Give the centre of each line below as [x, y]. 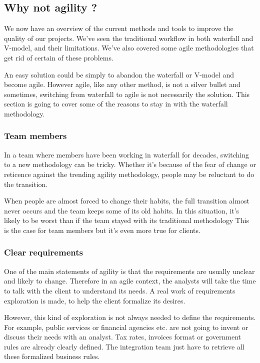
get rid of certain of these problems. [59, 57]
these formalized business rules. [52, 356]
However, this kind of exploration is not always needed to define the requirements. [130, 317]
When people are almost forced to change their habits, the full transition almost [127, 201]
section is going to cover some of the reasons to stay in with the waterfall [116, 104]
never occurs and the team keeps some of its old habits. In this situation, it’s [122, 210]
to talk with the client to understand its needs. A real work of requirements [120, 290]
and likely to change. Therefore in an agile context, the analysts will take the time [130, 281]
